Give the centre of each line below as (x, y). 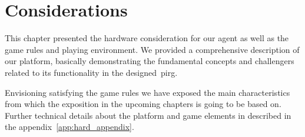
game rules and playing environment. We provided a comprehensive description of (152, 49)
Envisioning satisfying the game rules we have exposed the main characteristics (147, 92)
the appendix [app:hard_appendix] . (69, 127)
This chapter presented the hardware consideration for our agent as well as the (147, 38)
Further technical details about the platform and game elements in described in (148, 115)
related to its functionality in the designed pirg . (91, 72)
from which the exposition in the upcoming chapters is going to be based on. (143, 104)
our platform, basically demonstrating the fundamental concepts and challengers (150, 61)
